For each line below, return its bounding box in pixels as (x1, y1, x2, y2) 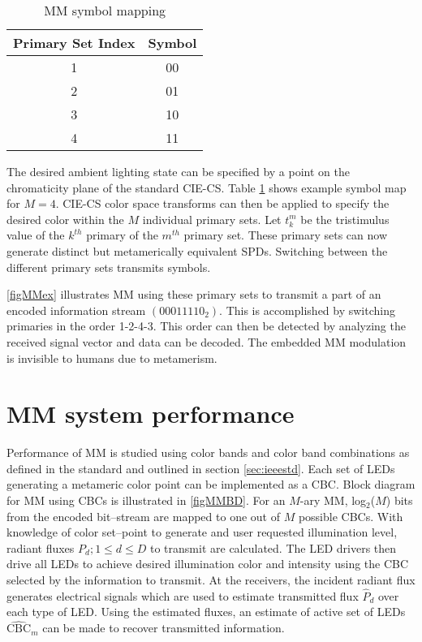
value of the (6, 226, 65, 243)
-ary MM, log (299, 492, 367, 509)
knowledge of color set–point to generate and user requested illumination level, (6, 524, 398, 541)
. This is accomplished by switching (219, 301, 395, 318)
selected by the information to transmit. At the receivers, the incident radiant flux (6, 571, 416, 588)
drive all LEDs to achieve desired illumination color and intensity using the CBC (6, 555, 409, 572)
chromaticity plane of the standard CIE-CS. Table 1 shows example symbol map (6, 179, 407, 196)
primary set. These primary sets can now (183, 226, 388, 243)
